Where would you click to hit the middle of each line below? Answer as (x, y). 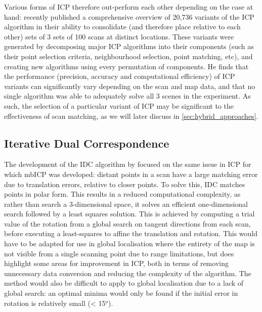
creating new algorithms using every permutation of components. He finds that (126, 66)
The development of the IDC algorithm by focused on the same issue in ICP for (128, 164)
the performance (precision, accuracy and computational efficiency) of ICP (120, 76)
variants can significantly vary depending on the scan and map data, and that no (130, 86)
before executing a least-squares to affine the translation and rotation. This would (131, 233)
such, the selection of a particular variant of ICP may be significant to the (119, 105)
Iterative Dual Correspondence (87, 143)
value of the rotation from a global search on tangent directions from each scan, (127, 223)
